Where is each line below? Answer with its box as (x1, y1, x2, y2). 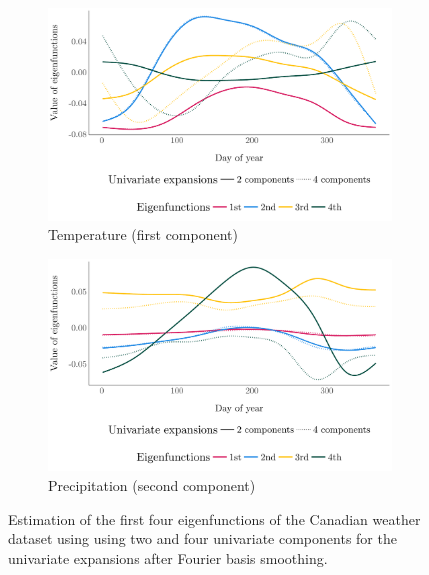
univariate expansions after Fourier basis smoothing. (8, 547, 328, 568)
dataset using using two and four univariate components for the (8, 528, 397, 549)
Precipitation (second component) (48, 475, 256, 496)
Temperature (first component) (48, 224, 238, 245)
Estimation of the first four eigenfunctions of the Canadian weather (8, 508, 421, 529)
